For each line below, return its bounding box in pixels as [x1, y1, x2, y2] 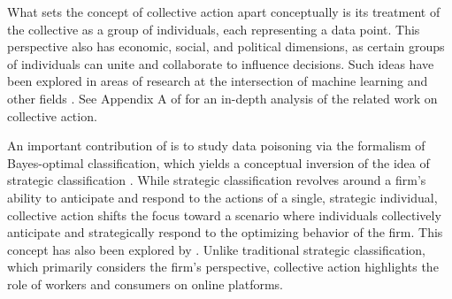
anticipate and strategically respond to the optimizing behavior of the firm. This [7, 223, 443, 241]
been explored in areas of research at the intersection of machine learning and [7, 72, 428, 90]
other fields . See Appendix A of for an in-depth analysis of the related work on [7, 88, 438, 107]
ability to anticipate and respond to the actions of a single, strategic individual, [7, 188, 438, 206]
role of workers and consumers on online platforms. [7, 274, 284, 293]
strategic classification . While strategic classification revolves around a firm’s [7, 171, 426, 189]
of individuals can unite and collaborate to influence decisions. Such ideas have [7, 54, 434, 73]
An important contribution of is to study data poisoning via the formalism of [7, 136, 425, 155]
